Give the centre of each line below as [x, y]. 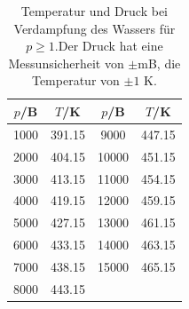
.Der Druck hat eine [109, 46]
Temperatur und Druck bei [94, 11]
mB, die [159, 63]
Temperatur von [75, 80]
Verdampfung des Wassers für [94, 28]
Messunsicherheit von [66, 63]
